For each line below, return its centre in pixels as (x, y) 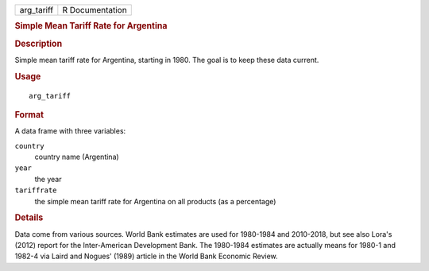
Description (39, 44)
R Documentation (95, 10)
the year (48, 179)
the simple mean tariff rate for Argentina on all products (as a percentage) (155, 201)
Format (29, 114)
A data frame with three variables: (70, 131)
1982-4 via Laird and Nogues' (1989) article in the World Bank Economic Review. (146, 256)
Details (29, 218)
